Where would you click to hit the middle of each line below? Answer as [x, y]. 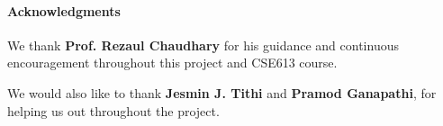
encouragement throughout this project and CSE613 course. [172, 63]
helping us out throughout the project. [113, 110]
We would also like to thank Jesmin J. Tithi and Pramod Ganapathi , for [222, 92]
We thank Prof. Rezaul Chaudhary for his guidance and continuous [203, 45]
